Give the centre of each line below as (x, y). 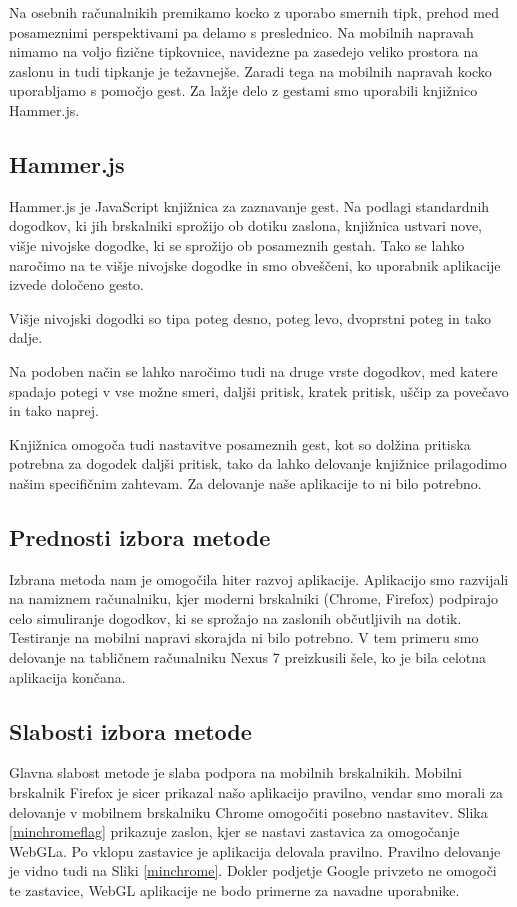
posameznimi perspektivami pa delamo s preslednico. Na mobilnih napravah (241, 31)
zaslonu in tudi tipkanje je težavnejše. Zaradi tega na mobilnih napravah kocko (250, 70)
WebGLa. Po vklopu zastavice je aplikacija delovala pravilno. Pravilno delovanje (255, 850)
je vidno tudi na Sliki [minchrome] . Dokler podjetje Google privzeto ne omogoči (253, 870)
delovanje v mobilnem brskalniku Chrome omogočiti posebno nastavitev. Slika (248, 811)
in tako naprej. (54, 410)
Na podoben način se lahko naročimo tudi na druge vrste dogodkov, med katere (253, 370)
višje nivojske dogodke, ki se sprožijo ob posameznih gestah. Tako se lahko (237, 244)
